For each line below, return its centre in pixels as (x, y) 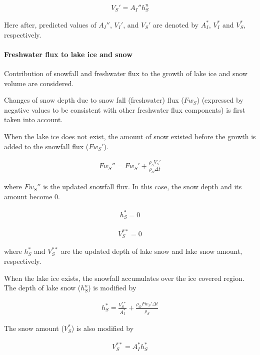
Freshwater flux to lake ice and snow (68, 54)
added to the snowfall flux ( (46, 146)
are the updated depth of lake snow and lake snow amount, (152, 251)
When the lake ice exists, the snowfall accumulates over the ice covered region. (124, 278)
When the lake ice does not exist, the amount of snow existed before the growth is (130, 136)
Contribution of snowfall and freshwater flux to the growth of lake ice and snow (126, 73)
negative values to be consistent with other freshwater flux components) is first (125, 109)
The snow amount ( (34, 328)
